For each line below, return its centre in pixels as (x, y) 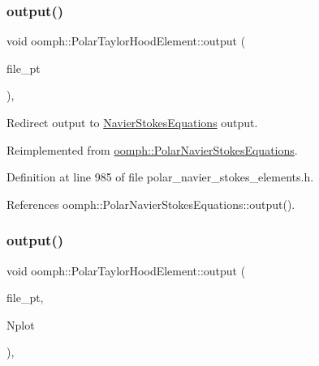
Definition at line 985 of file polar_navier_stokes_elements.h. (160, 177)
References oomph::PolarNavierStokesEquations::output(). (151, 204)
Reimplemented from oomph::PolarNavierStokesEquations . (152, 149)
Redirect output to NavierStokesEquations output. (132, 122)
